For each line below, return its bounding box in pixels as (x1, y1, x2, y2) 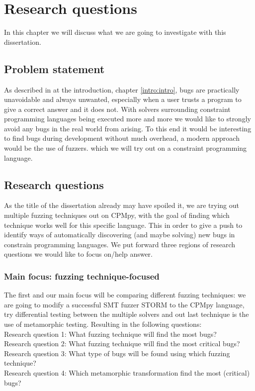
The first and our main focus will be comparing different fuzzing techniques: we (4, 290, 246, 300)
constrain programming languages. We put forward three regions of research (4, 239, 236, 249)
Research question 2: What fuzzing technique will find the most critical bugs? (4, 338, 240, 349)
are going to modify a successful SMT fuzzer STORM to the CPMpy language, (4, 299, 245, 309)
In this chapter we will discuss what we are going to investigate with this (4, 27, 226, 37)
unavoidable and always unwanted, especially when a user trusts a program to (4, 94, 242, 104)
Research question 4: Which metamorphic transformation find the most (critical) (4, 368, 250, 378)
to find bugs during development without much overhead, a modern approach (4, 133, 240, 143)
